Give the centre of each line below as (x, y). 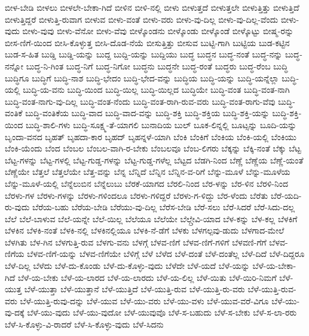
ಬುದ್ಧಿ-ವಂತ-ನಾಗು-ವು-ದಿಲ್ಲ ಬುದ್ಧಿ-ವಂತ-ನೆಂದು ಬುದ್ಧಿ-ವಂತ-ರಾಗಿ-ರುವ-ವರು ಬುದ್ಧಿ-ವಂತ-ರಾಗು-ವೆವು (140, 101)
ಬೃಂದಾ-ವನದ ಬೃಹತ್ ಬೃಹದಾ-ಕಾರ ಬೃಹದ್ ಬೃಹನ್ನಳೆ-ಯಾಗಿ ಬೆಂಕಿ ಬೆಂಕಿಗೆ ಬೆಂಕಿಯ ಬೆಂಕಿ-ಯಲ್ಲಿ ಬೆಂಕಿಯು (151, 136)
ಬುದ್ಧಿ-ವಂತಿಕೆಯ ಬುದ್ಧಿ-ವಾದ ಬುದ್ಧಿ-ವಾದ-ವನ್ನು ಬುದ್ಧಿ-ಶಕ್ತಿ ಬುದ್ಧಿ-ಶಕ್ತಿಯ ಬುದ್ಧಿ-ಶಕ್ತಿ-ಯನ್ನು (147, 113)
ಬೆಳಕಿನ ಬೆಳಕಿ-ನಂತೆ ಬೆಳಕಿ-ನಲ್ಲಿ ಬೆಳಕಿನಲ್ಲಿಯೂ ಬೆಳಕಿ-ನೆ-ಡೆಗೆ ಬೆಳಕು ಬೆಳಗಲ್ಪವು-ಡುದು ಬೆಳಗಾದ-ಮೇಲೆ (145, 230)
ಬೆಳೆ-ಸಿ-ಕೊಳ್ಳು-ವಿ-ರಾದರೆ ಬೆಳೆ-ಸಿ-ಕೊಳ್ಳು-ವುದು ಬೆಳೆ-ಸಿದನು (84, 324)
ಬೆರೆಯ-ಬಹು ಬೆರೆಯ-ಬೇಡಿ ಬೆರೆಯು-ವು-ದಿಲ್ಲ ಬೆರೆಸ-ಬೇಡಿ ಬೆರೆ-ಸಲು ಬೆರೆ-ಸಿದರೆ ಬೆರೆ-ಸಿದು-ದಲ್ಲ (164, 207)
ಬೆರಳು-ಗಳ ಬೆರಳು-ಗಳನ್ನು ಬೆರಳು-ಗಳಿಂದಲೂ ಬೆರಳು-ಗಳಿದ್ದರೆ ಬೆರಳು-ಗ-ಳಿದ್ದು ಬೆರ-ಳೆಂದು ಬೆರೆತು (137, 195)
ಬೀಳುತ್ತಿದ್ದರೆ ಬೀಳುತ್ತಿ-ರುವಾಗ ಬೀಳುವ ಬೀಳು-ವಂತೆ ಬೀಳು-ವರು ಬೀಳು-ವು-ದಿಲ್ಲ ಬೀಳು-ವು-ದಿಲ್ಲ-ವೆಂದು (142, 19)
